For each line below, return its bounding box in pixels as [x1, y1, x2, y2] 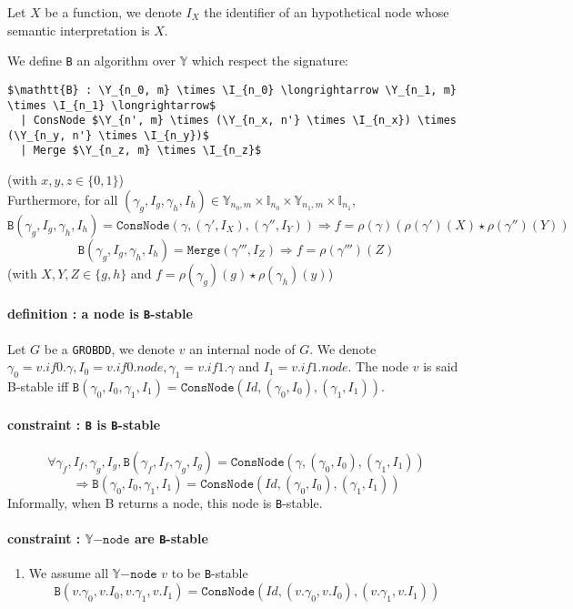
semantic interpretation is [7, 20, 150, 39]
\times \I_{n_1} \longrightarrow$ [7, 98, 216, 112]
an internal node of [189, 339, 296, 358]
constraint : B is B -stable [7, 414, 161, 433]
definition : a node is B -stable [7, 304, 193, 323]
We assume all [28, 563, 109, 583]
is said [423, 357, 458, 376]
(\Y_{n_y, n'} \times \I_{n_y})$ [7, 128, 209, 142]
